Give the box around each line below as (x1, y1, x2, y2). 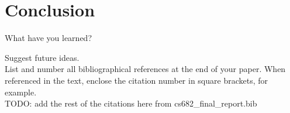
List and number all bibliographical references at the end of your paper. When (5, 63, 286, 75)
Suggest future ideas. (5, 51, 80, 63)
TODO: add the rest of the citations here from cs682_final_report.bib (5, 97, 257, 109)
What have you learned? (5, 32, 92, 44)
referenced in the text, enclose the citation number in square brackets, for (5, 74, 268, 86)
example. (5, 85, 37, 98)
